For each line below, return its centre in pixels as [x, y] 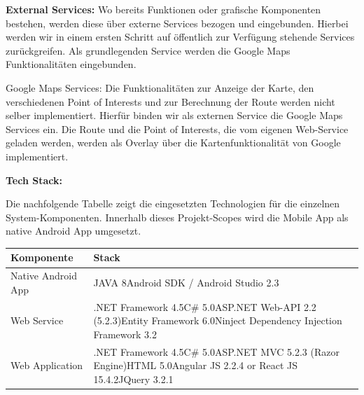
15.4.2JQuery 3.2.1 [133, 379]
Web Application [47, 365]
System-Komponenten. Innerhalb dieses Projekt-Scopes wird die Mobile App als [177, 217]
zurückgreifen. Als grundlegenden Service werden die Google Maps [148, 50]
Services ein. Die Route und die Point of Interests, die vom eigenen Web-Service [177, 129]
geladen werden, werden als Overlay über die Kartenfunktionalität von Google [173, 143]
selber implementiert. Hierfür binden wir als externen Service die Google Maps [174, 115]
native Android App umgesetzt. [73, 231]
